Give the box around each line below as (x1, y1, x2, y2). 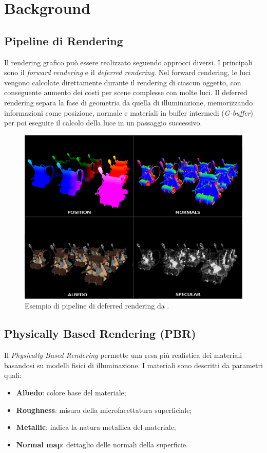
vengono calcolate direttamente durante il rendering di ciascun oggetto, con (4, 77, 241, 87)
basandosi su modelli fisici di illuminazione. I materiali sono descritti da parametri (4, 359, 263, 370)
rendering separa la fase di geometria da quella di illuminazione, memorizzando (4, 97, 253, 107)
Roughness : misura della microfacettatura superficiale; (16, 404, 192, 415)
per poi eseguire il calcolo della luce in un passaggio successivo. (4, 117, 202, 128)
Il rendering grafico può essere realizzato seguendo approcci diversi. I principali (4, 57, 253, 67)
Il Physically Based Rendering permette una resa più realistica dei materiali (4, 350, 242, 360)
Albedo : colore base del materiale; (16, 387, 126, 397)
